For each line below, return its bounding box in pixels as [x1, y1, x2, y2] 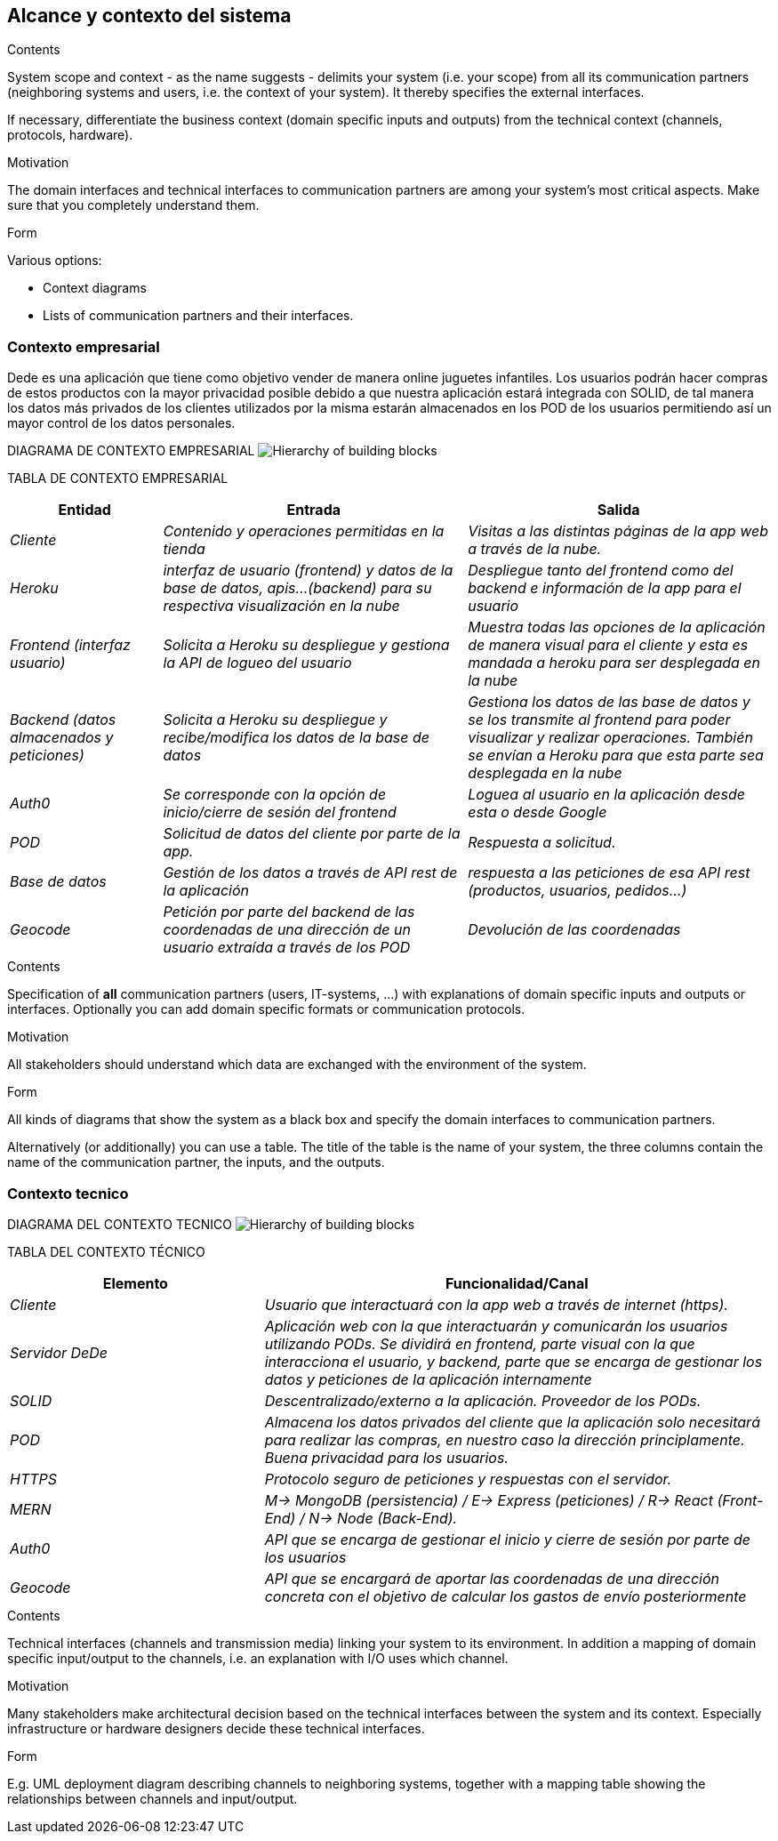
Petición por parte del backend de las [163, 903, 415, 921]
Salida [597, 501, 640, 519]
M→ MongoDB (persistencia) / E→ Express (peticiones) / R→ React [264, 1491, 713, 1509]
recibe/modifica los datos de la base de [163, 728, 429, 747]
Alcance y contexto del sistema [7, 4, 292, 27]
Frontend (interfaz [10, 636, 131, 655]
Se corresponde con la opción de [163, 785, 387, 804]
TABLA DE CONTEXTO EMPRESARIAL [7, 470, 229, 486]
